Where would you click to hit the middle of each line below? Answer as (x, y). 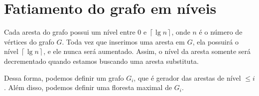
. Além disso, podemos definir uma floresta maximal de (88, 87)
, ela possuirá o (216, 41)
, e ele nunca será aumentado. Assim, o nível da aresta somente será (147, 51)
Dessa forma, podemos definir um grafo (64, 77)
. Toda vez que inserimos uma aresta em (123, 41)
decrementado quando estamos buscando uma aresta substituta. (101, 61)
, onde (181, 32)
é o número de (221, 32)
